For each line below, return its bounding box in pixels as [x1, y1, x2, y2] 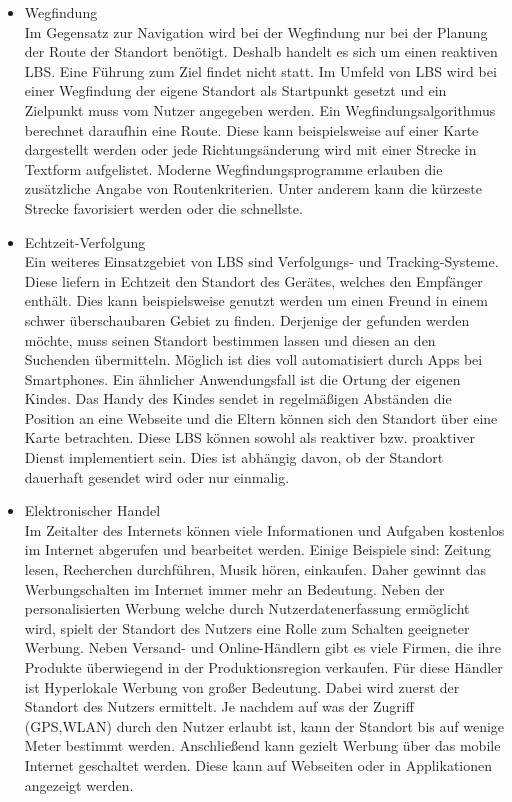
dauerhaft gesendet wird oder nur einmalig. [24, 466, 290, 487]
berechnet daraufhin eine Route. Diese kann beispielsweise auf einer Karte [24, 119, 479, 140]
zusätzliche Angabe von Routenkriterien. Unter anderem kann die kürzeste [24, 178, 482, 199]
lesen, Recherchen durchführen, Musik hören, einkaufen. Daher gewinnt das [24, 559, 487, 580]
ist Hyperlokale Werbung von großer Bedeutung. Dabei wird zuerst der [24, 676, 460, 697]
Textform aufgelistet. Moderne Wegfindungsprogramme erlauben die [24, 158, 443, 179]
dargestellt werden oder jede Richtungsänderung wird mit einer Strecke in [24, 139, 477, 160]
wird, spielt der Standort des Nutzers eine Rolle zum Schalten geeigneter [24, 617, 470, 638]
